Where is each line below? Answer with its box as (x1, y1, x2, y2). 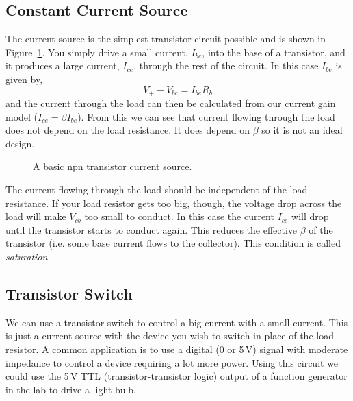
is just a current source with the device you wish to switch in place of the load (5, 328, 334, 343)
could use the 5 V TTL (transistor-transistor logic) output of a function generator (5, 369, 348, 383)
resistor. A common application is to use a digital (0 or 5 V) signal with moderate (5, 341, 348, 356)
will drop (291, 209, 329, 223)
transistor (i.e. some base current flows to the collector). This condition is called (5, 236, 341, 250)
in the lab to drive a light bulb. (5, 382, 137, 396)
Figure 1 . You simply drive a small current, (5, 45, 188, 59)
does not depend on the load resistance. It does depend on (5, 123, 250, 137)
